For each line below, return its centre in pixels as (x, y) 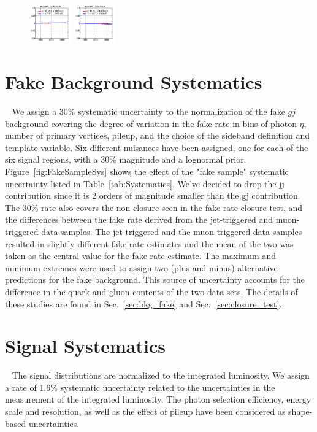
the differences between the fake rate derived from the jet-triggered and (139, 219)
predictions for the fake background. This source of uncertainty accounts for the (155, 280)
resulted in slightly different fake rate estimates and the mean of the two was (149, 243)
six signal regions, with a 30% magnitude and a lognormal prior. (126, 159)
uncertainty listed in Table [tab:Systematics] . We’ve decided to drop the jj (145, 183)
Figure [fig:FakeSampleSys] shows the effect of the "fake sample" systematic (147, 172)
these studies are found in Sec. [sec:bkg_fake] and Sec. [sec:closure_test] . (143, 303)
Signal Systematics (85, 346)
